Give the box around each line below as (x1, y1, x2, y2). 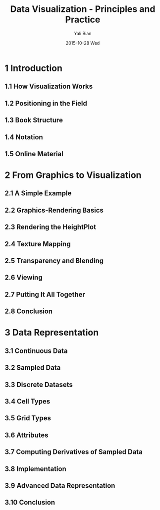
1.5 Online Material (4, 150, 64, 158)
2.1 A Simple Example (4, 189, 72, 198)
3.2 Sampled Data (4, 363, 61, 372)
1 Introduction (4, 62, 63, 74)
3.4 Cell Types (4, 397, 51, 405)
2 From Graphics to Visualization (4, 170, 142, 181)
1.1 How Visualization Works (4, 82, 93, 91)
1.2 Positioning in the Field (4, 99, 87, 108)
